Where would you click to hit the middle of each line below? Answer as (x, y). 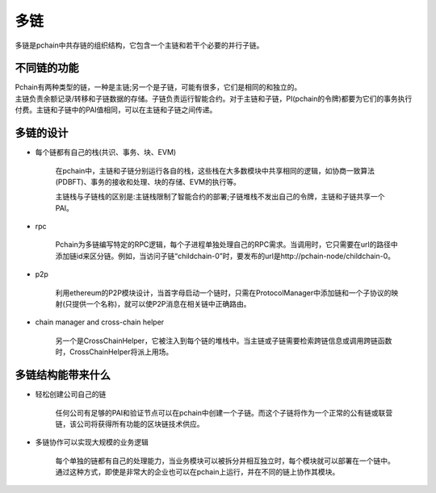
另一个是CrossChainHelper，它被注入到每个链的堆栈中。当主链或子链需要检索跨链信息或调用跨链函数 (224, 341)
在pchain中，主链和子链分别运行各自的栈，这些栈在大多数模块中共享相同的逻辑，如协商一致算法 (215, 170)
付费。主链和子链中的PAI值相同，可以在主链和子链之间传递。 (116, 110)
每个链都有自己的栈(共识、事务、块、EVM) (106, 152)
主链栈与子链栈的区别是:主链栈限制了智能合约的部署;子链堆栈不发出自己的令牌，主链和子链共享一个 (220, 197)
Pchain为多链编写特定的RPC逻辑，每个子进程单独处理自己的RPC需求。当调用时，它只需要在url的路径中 (227, 244)
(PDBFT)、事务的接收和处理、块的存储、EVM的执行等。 (148, 182)
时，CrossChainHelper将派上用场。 (114, 352)
